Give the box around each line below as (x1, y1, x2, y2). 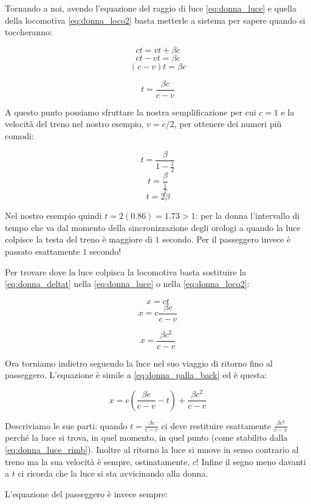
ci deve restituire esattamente (161, 419, 271, 432)
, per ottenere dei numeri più (174, 117, 282, 130)
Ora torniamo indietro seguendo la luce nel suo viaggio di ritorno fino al (5, 356, 273, 369)
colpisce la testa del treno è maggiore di (5, 233, 152, 246)
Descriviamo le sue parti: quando (5, 419, 128, 432)
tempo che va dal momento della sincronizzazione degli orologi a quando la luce (5, 221, 301, 233)
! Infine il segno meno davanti (196, 455, 306, 468)
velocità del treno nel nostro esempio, (5, 117, 144, 130)
